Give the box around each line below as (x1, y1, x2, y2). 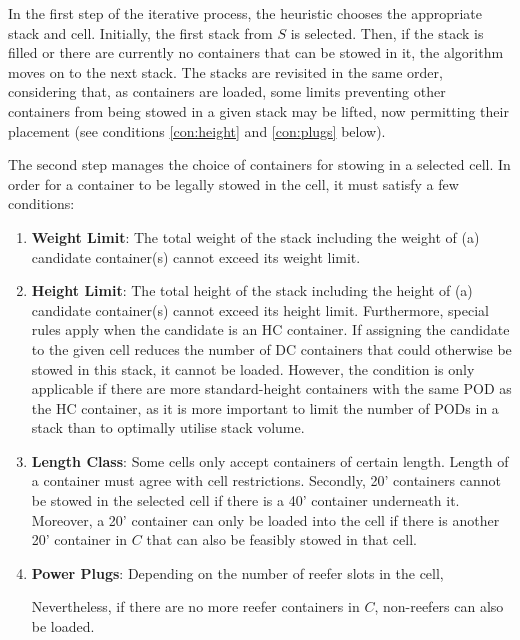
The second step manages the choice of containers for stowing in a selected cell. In (8, 154, 511, 175)
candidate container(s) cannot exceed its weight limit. (31, 246, 361, 267)
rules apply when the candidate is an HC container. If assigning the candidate (31, 319, 510, 340)
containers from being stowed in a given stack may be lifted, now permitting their (8, 100, 509, 121)
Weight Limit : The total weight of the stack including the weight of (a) (31, 226, 480, 247)
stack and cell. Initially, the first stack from (8, 22, 273, 43)
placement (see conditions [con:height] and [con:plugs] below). (8, 120, 386, 141)
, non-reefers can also (374, 596, 504, 617)
